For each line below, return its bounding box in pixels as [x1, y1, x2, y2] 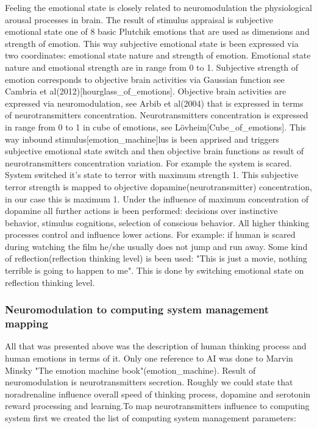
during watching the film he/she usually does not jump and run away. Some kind [5, 240, 308, 252]
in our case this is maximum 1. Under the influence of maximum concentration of [5, 192, 309, 205]
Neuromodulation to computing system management [5, 302, 269, 317]
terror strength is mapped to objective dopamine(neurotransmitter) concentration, [5, 180, 312, 193]
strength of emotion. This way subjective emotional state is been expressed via [5, 37, 299, 49]
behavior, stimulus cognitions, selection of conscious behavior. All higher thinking [5, 216, 310, 229]
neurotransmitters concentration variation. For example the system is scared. [5, 156, 292, 169]
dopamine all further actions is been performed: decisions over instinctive [5, 204, 278, 217]
